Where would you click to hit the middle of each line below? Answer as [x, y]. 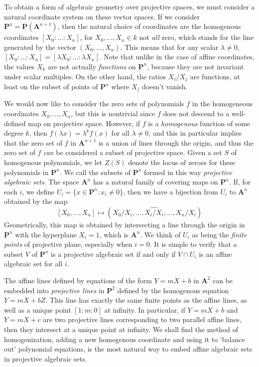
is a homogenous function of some [199, 123]
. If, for [240, 182]
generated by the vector [40, 47]
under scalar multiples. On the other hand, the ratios [85, 76]
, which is [114, 234]
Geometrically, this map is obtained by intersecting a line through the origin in [125, 224]
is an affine [215, 254]
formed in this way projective [188, 172]
